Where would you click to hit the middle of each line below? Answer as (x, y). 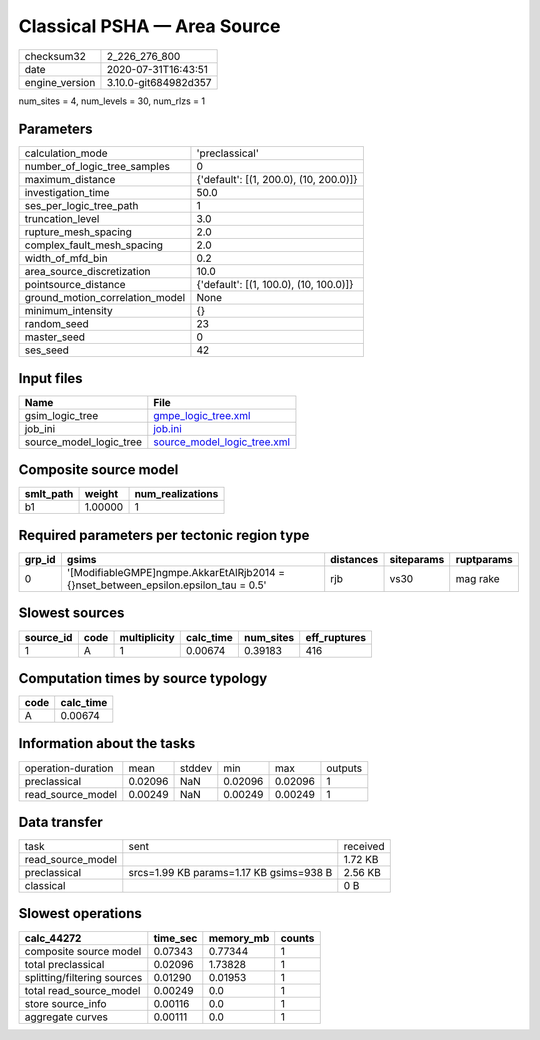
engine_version (60, 82)
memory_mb (239, 938)
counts (297, 938)
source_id (48, 637)
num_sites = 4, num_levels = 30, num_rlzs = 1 (111, 101)
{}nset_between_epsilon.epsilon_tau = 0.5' (166, 585)
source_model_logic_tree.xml (221, 442)
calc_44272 (53, 938)
